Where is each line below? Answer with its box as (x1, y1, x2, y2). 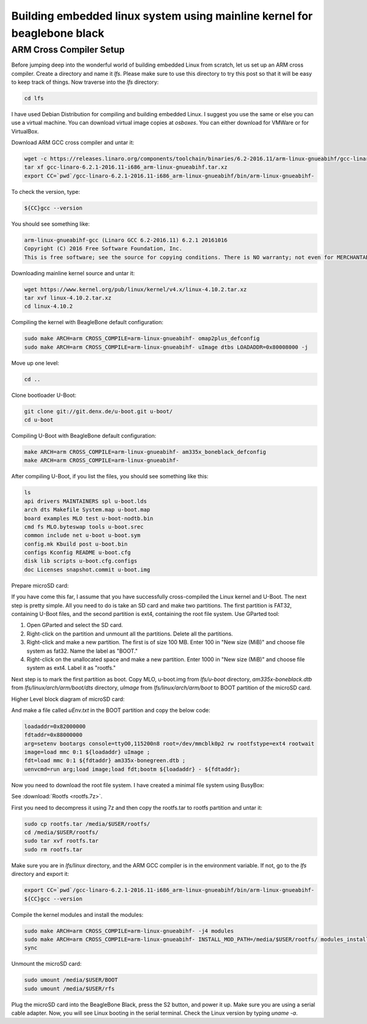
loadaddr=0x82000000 (24, 722, 86, 730)
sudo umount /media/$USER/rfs (24, 985, 115, 992)
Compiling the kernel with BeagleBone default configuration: (11, 319, 164, 326)
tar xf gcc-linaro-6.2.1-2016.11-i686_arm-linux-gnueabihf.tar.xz (24, 164, 228, 171)
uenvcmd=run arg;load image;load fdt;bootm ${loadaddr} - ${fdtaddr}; (24, 765, 241, 773)
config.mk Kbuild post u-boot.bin (24, 540, 128, 547)
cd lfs (24, 95, 44, 102)
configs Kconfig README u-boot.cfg (24, 549, 131, 556)
